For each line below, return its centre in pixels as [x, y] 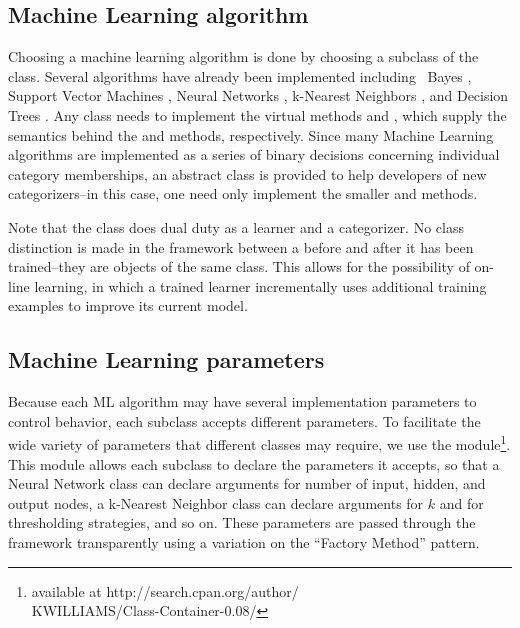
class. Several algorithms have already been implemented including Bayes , [240, 75]
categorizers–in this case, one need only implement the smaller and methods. [243, 193]
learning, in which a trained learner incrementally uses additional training [260, 285]
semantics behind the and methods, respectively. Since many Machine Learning [251, 134]
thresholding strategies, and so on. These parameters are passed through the [242, 522]
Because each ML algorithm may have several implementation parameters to [242, 401]
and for [461, 502]
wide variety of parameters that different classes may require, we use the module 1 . [259, 442]
